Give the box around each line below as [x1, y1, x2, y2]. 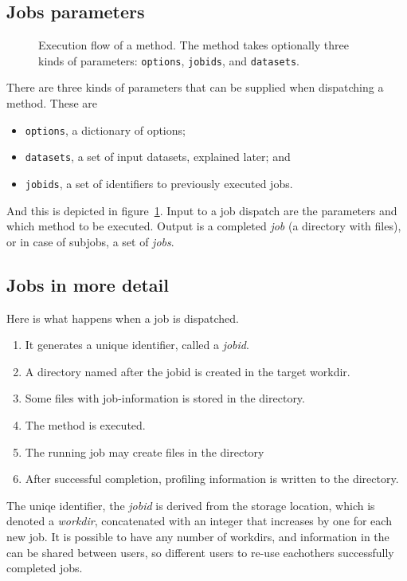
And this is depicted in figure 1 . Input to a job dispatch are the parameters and [6, 202, 397, 218]
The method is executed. [25, 416, 146, 433]
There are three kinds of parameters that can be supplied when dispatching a [6, 79, 384, 96]
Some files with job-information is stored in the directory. [25, 390, 305, 406]
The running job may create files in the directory [25, 443, 264, 460]
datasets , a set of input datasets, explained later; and [25, 148, 291, 165]
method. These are [6, 95, 98, 112]
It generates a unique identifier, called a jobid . [25, 336, 249, 353]
